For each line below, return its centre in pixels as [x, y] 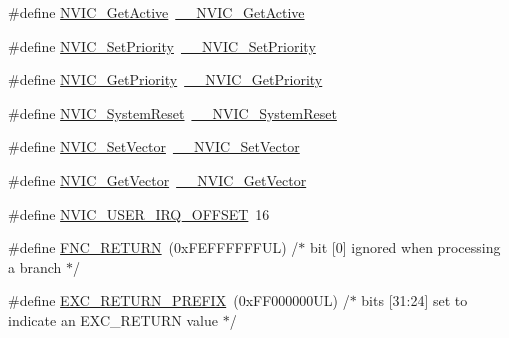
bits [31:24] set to [414, 300]
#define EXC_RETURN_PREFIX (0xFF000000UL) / [179, 300]
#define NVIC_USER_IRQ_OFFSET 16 [139, 213]
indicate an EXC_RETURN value [113, 319]
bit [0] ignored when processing [405, 247]
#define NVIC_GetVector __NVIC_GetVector [157, 179]
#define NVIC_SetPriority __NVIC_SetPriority [162, 45]
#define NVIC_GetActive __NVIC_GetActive [156, 12]
